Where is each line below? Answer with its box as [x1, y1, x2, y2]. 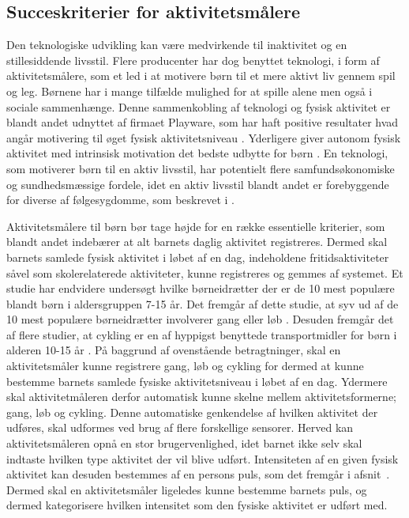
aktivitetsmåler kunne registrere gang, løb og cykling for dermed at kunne [6, 357, 364, 374]
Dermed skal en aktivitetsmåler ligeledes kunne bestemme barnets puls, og [6, 481, 367, 497]
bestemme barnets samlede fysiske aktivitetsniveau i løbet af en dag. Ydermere [6, 372, 388, 389]
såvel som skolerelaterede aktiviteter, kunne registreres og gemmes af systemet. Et [6, 264, 403, 281]
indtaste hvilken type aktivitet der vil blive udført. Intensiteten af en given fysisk [6, 450, 399, 467]
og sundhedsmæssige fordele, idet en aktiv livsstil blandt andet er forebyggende [6, 176, 389, 192]
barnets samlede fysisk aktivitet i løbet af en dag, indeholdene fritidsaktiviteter [6, 248, 389, 265]
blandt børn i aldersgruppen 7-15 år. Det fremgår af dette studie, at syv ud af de [6, 295, 399, 312]
